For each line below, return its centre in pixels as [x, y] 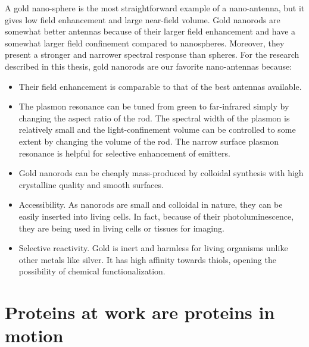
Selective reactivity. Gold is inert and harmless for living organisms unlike [153, 248]
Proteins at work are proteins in [140, 312]
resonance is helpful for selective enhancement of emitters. [124, 153]
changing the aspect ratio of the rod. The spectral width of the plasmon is [154, 118]
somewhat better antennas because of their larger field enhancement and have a [150, 31]
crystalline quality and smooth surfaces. [91, 184]
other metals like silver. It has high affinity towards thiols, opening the [147, 259]
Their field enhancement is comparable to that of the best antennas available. [160, 86]
